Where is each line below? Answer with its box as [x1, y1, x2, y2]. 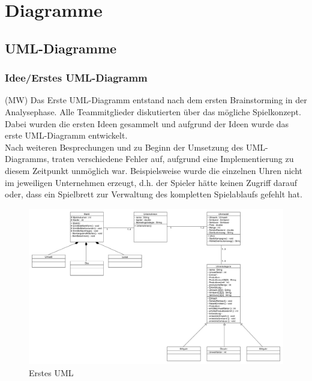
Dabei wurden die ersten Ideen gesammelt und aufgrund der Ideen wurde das [5, 117, 289, 130]
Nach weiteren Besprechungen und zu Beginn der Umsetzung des [5, 140, 244, 153]
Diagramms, [5, 152, 49, 165]
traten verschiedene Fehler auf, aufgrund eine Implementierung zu [52, 152, 294, 165]
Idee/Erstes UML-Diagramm [5, 70, 148, 85]
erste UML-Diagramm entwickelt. [5, 129, 128, 142]
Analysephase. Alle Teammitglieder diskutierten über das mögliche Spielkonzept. [5, 105, 301, 118]
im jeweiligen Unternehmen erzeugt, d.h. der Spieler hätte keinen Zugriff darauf [5, 176, 298, 188]
